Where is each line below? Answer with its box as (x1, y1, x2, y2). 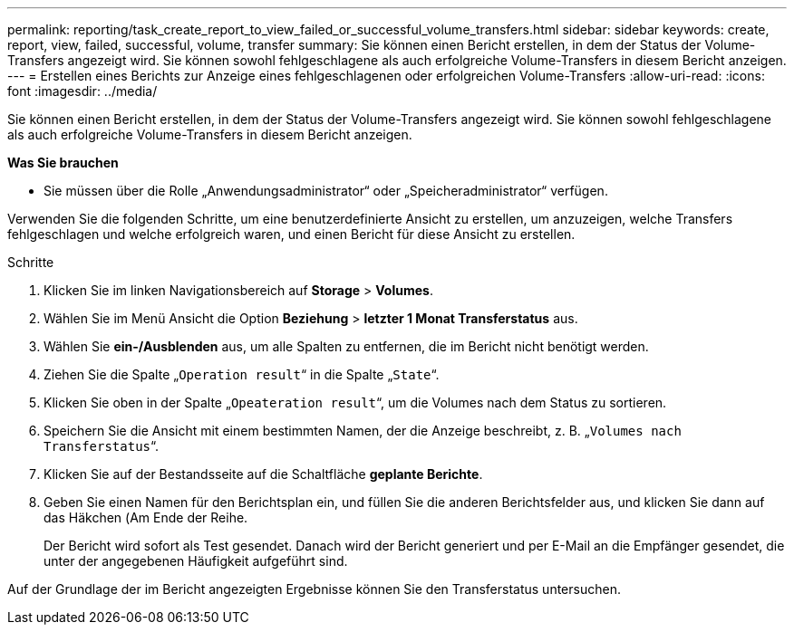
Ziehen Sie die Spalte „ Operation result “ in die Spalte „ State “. (44, 367, 440, 382)
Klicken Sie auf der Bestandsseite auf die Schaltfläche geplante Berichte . (44, 466, 483, 482)
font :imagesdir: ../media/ (7, 83, 158, 99)
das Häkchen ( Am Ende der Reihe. (44, 510, 248, 525)
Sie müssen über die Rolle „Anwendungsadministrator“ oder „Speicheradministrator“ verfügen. (44, 183, 608, 198)
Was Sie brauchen (7, 155, 119, 170)
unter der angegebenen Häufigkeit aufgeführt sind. (44, 553, 348, 569)
